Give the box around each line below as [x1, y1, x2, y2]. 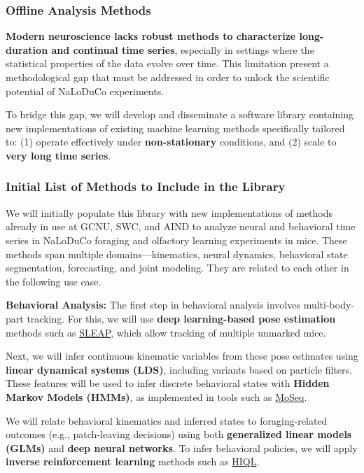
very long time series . [6, 148, 111, 162]
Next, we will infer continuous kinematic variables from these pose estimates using [6, 348, 358, 363]
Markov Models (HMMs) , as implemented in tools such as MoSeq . [6, 389, 307, 404]
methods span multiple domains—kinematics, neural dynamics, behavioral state [6, 246, 348, 261]
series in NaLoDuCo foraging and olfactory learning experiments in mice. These [6, 232, 347, 247]
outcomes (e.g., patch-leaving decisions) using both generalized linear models [6, 427, 352, 442]
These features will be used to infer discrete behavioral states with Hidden [6, 376, 330, 390]
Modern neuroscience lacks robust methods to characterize [6, 29, 296, 43]
